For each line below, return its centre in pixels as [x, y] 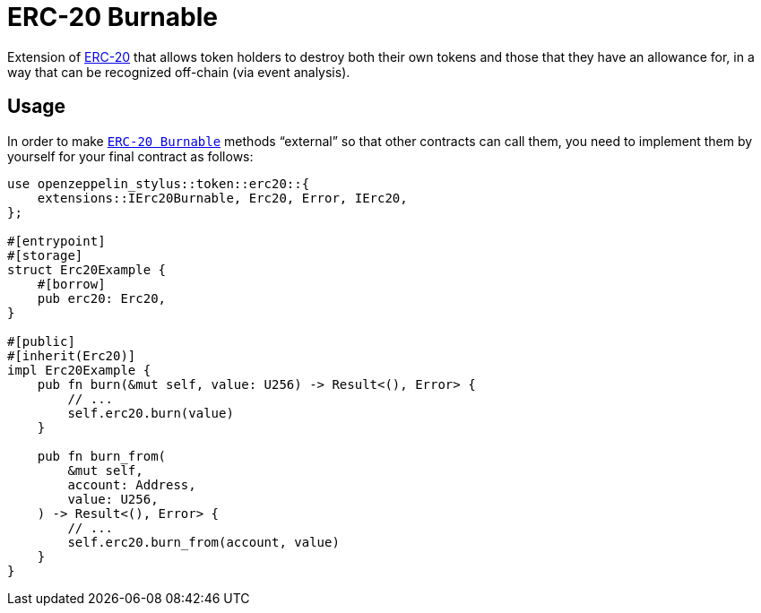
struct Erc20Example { [87, 269]
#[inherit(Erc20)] [72, 355]
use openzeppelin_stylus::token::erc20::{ [159, 183]
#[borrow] [71, 284]
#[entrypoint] [56, 241]
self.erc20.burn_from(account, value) [203, 542]
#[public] [41, 341]
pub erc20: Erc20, [102, 298]
